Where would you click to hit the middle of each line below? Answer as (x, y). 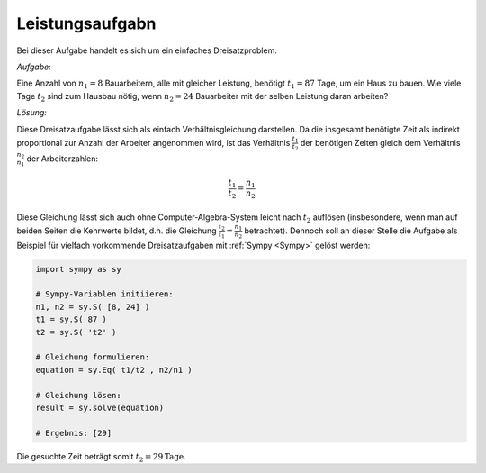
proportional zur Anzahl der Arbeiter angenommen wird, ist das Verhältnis (153, 142)
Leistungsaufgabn (86, 23)
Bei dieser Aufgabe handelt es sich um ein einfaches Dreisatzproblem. (147, 50)
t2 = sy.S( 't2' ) (76, 332)
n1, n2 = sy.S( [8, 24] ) (93, 307)
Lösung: (31, 113)
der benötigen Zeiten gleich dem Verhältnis (380, 142)
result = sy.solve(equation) (100, 408)
